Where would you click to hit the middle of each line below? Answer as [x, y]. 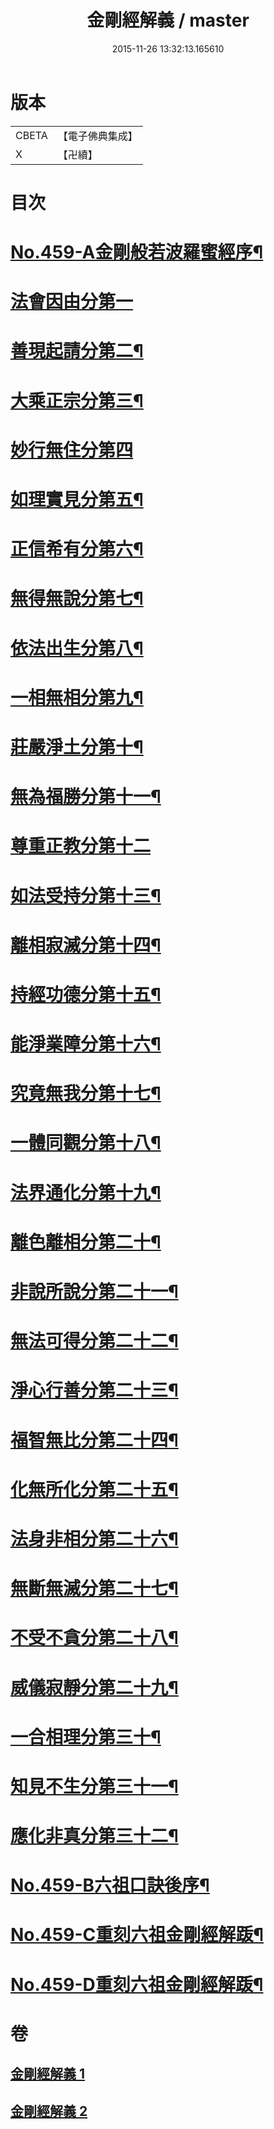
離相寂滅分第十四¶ [86, 945]
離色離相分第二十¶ [86, 1242]
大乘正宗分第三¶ [77, 400]
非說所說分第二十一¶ [94, 1292]
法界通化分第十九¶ [86, 1192]
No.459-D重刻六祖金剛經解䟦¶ [137, 1984]
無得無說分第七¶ [77, 598]
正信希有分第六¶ [77, 549]
